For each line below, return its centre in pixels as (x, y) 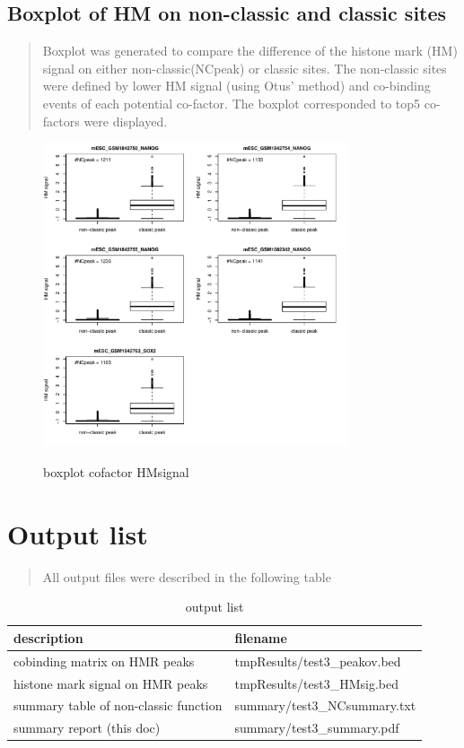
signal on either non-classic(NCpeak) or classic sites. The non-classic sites (245, 68)
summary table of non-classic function (118, 705)
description (48, 637)
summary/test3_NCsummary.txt (325, 705)
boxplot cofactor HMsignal (116, 471)
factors (61, 121)
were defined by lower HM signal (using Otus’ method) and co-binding (236, 86)
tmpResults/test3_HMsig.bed (316, 683)
